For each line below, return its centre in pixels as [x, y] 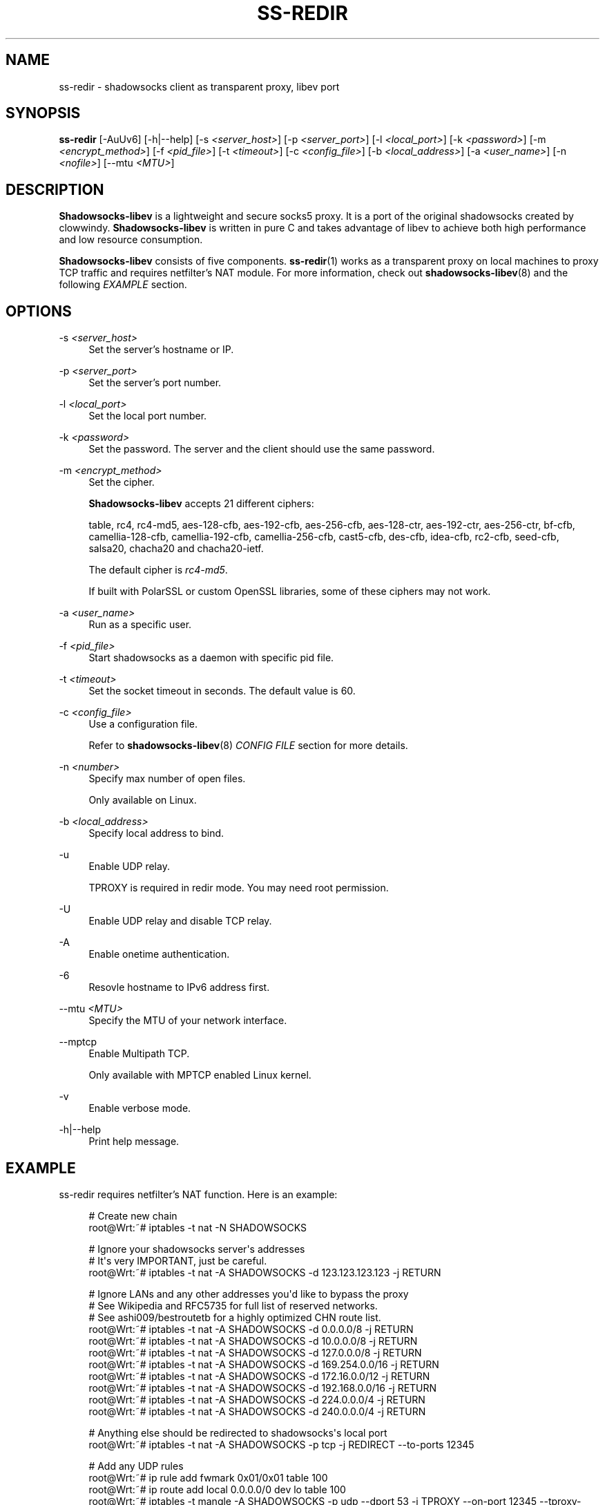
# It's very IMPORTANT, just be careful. [178, 1260]
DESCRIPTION [55, 189]
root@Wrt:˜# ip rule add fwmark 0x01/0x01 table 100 [208, 1477]
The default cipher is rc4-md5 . [158, 570]
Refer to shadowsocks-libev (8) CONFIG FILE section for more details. [248, 746]
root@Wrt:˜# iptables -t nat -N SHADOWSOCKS [198, 1227]
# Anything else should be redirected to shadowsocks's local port [238, 1432]
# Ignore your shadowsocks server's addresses [197, 1249]
